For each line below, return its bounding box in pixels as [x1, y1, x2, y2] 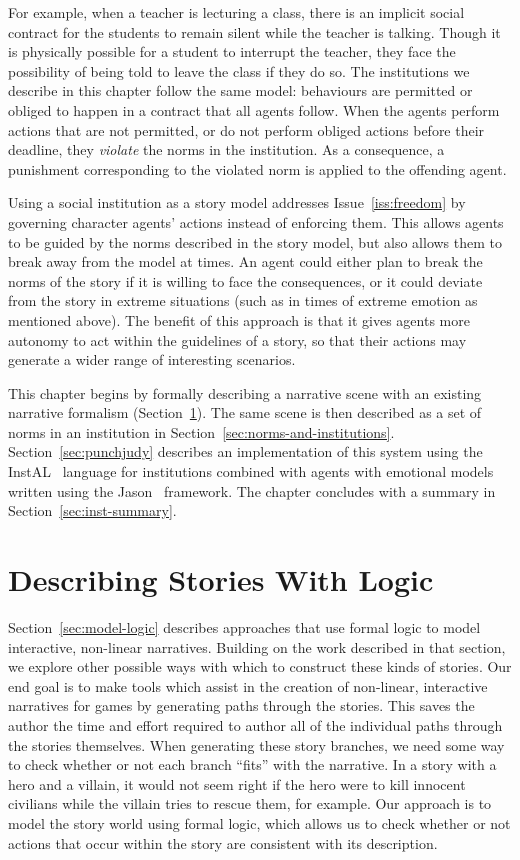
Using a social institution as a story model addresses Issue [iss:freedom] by [8, 192, 466, 213]
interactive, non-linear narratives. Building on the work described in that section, [8, 636, 506, 657]
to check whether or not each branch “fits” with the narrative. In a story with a [8, 754, 497, 775]
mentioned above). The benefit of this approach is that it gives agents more [8, 309, 470, 330]
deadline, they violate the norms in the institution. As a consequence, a [8, 139, 445, 160]
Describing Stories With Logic [8, 559, 434, 600]
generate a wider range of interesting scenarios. [8, 349, 296, 370]
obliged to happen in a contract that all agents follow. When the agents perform [8, 99, 500, 120]
